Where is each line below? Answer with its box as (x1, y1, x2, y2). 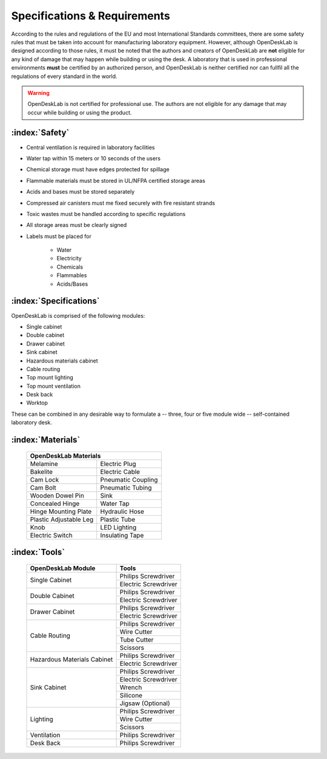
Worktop (26, 399, 48, 407)
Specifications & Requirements (11, 9, 171, 22)
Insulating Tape (100, 531, 144, 539)
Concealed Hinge (30, 499, 80, 508)
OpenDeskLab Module (30, 563, 96, 572)
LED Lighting (100, 523, 137, 531)
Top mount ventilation (26, 382, 81, 390)
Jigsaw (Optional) (119, 699, 171, 708)
